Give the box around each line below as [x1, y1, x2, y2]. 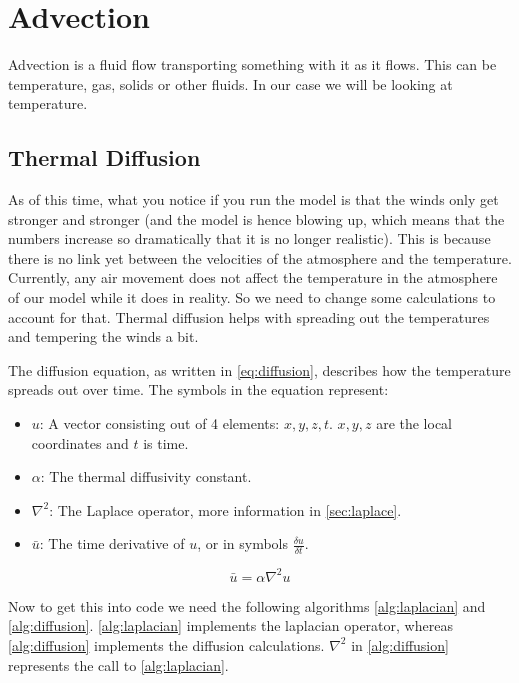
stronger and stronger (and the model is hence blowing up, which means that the [8, 208, 505, 229]
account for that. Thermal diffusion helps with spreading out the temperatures [8, 306, 490, 327]
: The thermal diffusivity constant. [40, 466, 252, 487]
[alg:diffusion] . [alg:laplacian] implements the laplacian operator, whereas [8, 615, 453, 636]
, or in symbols [197, 533, 288, 554]
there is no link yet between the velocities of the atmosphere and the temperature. [8, 247, 512, 268]
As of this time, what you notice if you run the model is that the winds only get [8, 189, 499, 210]
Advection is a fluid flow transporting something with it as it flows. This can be [8, 54, 497, 75]
